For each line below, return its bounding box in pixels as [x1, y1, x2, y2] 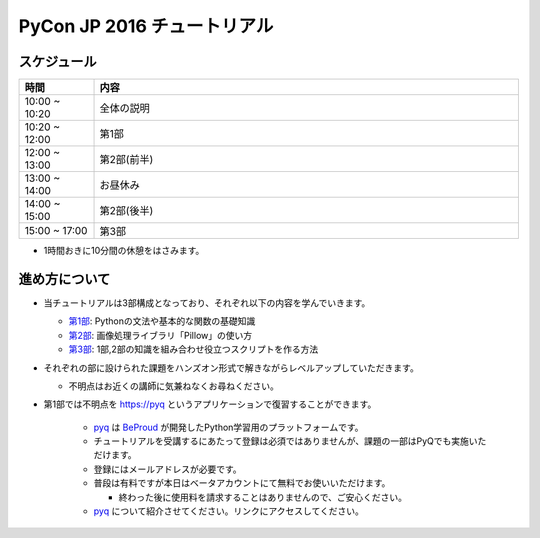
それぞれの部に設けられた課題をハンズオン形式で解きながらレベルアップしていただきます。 [43, 361, 419, 374]
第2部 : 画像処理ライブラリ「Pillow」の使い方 [68, 329, 253, 341]
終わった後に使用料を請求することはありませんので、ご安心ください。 [118, 491, 408, 503]
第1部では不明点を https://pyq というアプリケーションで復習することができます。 [43, 398, 377, 410]
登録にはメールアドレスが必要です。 [93, 463, 242, 475]
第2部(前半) [99, 153, 154, 167]
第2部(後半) [99, 204, 154, 218]
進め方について [18, 270, 111, 287]
